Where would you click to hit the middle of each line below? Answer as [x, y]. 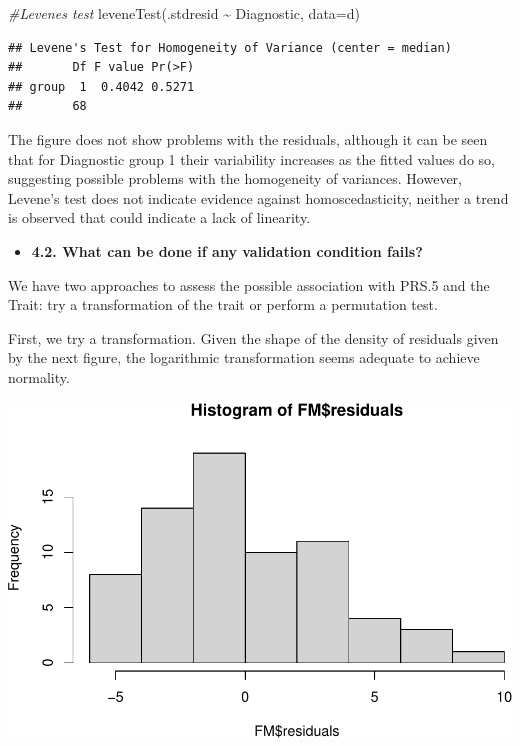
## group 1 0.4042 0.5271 [101, 86]
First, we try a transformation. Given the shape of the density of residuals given [253, 337]
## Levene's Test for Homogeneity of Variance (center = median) [230, 47]
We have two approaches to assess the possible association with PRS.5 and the [249, 284]
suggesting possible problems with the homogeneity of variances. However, [235, 178]
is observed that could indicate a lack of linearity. [159, 217]
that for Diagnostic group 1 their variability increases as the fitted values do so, [251, 158]
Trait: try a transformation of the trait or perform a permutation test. [223, 304]
